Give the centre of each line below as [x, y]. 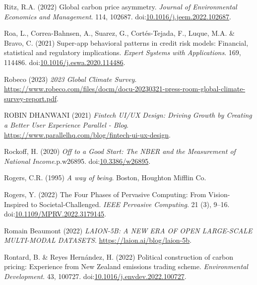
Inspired [16, 204]
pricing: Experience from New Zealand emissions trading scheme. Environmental [126, 266]
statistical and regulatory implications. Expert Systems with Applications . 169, [123, 52]
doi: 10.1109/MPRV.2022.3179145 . [55, 214]
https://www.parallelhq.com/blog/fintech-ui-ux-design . [87, 134]
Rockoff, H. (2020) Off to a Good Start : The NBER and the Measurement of [120, 151]
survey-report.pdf [31, 98]
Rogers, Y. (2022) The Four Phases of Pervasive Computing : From [105, 194]
